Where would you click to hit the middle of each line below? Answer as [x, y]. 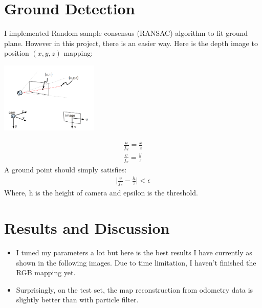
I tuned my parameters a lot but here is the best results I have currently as [134, 252]
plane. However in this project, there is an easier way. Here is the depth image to [131, 43]
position [17, 53]
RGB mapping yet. [46, 272]
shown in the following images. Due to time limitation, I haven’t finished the [136, 262]
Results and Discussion [87, 228]
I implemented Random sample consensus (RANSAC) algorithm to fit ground [126, 33]
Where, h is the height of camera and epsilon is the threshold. [101, 193]
